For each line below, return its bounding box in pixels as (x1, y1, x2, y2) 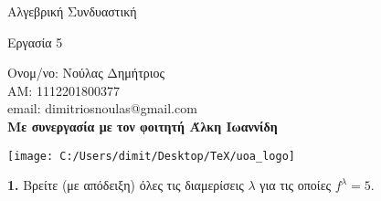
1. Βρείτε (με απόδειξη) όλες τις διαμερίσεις (7, 175, 244, 195)
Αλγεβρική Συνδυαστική (7, 2, 137, 20)
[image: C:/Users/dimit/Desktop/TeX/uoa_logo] (7, 149, 295, 163)
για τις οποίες (259, 175, 332, 195)
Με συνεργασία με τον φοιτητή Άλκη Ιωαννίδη (7, 116, 278, 135)
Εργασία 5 (7, 32, 63, 51)
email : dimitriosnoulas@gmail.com (7, 99, 197, 118)
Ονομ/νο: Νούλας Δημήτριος (7, 63, 165, 82)
